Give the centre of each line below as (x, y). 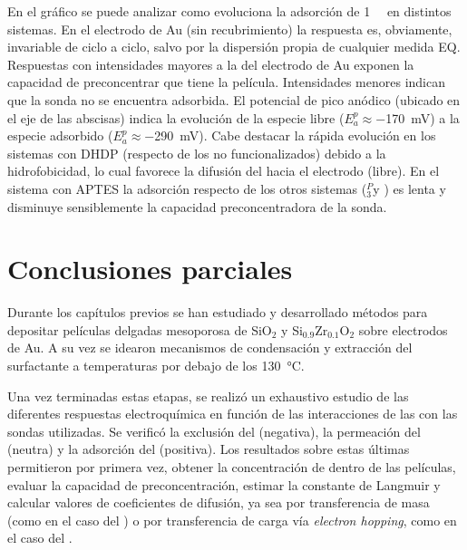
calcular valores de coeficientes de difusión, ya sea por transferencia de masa (219, 502)
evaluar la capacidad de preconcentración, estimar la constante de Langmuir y (224, 484)
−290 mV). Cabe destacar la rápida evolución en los (290, 135)
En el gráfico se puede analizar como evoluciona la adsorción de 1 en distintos (229, 11)
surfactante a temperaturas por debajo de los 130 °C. (156, 366)
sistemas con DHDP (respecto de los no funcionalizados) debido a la (197, 153)
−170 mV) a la (418, 117)
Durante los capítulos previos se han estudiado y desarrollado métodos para (218, 312)
